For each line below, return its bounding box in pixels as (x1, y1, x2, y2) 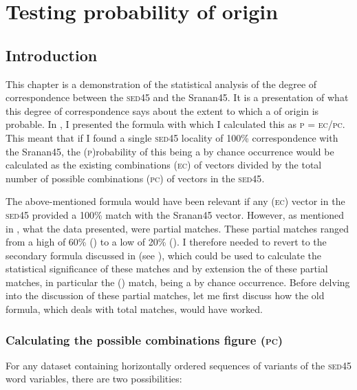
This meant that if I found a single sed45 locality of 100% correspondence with (6, 130, 338, 144)
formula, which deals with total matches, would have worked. (6, 302, 263, 316)
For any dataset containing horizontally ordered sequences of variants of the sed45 (6, 358, 351, 372)
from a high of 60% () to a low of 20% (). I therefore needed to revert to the (6, 235, 327, 249)
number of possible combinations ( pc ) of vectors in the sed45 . (6, 171, 265, 185)
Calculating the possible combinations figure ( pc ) (6, 331, 283, 348)
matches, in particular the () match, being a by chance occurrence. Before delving (6, 274, 350, 289)
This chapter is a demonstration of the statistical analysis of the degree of (6, 76, 317, 91)
